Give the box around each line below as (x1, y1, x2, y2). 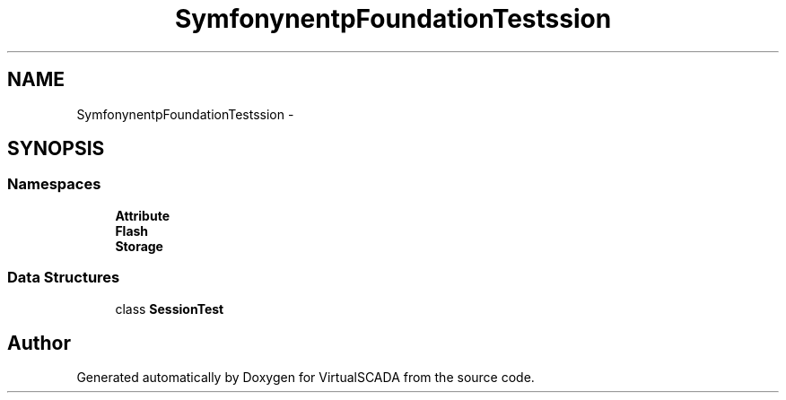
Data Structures (7, 268, 120, 287)
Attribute (115, 207, 170, 223)
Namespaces (7, 175, 101, 194)
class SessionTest (115, 300, 224, 317)
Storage (115, 238, 163, 254)
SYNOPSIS (7, 137, 105, 161)
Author (7, 331, 71, 354)
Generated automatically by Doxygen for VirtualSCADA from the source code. (76, 370, 535, 386)
